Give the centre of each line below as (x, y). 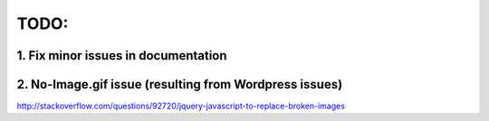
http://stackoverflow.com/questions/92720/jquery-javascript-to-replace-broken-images (181, 106)
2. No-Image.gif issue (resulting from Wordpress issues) (180, 84)
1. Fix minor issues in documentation (122, 56)
